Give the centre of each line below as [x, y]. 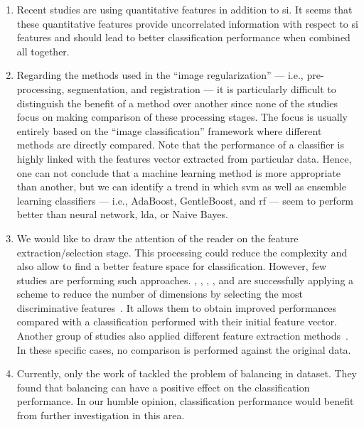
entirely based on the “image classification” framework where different [169, 130]
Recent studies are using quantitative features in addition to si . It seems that [184, 9]
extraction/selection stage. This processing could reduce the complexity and [182, 252]
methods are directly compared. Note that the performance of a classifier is [180, 145]
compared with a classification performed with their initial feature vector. [177, 321]
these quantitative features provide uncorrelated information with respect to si [187, 23]
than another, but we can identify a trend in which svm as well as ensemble [181, 187]
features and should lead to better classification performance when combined [183, 37]
